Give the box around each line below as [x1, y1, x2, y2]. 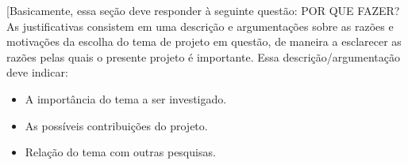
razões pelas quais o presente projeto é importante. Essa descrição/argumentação [6, 48, 400, 65]
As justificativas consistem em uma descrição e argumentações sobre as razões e [6, 17, 394, 34]
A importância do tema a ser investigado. [25, 90, 227, 107]
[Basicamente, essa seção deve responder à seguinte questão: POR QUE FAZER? [6, 2, 400, 18]
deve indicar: [6, 64, 68, 81]
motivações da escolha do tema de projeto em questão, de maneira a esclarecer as [6, 33, 402, 50]
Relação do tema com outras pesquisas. [25, 144, 216, 160]
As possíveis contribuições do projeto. [25, 117, 208, 133]
